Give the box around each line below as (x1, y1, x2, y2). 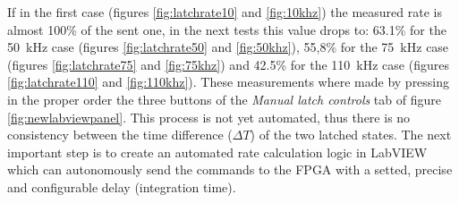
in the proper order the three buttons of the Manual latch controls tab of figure (7, 89, 441, 108)
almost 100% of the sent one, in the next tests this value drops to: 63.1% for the (7, 20, 446, 38)
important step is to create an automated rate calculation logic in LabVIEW (7, 142, 428, 161)
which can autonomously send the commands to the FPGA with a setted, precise (7, 160, 453, 179)
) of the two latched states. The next (250, 125, 452, 144)
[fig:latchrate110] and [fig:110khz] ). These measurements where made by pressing (7, 72, 450, 91)
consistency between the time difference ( (7, 125, 233, 144)
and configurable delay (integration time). (7, 177, 236, 196)
